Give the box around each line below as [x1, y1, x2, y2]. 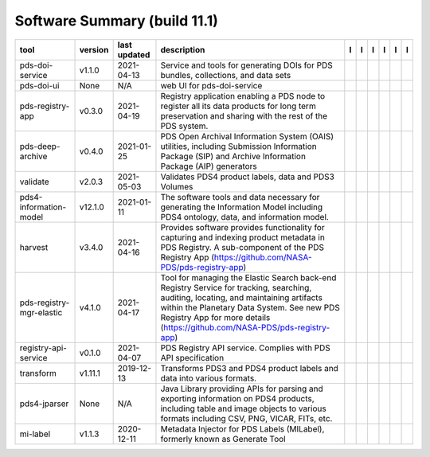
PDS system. [160, 120, 209, 131]
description [160, 44, 205, 55]
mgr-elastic [19, 307, 63, 318]
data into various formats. [160, 373, 257, 384]
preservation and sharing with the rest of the [160, 110, 328, 121]
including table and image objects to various [160, 403, 326, 414]
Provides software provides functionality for [160, 221, 326, 232]
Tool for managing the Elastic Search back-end [160, 271, 337, 283]
